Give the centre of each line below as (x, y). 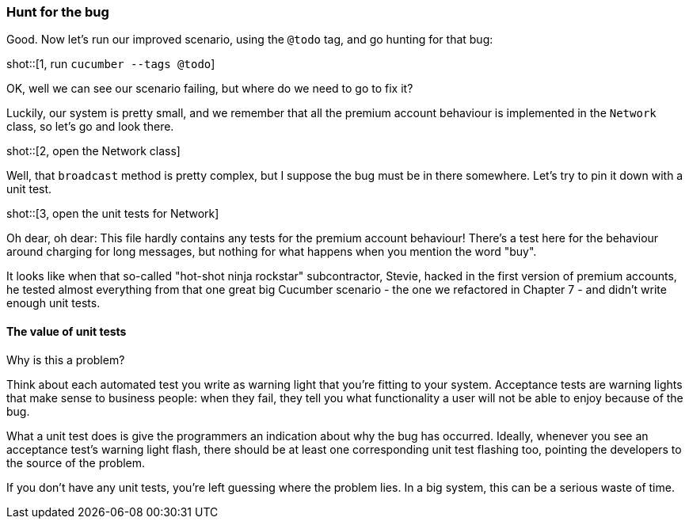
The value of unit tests (67, 331)
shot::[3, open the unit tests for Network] (113, 214)
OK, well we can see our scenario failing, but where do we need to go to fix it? (210, 89)
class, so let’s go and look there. (90, 127)
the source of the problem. (76, 462)
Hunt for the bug (58, 12)
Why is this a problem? (66, 360)
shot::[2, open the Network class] (93, 151)
